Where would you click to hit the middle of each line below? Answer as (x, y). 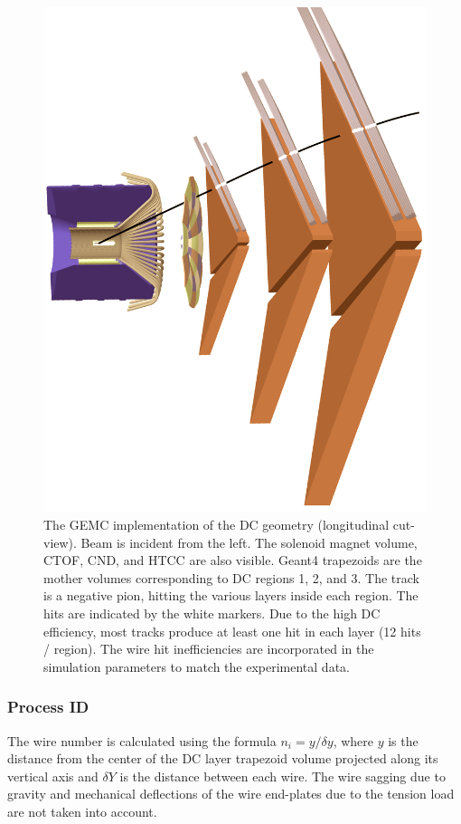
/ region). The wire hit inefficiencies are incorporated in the (209, 649)
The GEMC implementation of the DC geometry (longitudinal (216, 524)
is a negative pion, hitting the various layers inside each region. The (231, 595)
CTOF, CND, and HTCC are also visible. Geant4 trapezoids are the (233, 560)
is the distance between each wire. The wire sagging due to (282, 776)
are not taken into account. (82, 811)
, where (353, 740)
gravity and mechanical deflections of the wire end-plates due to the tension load (231, 794)
